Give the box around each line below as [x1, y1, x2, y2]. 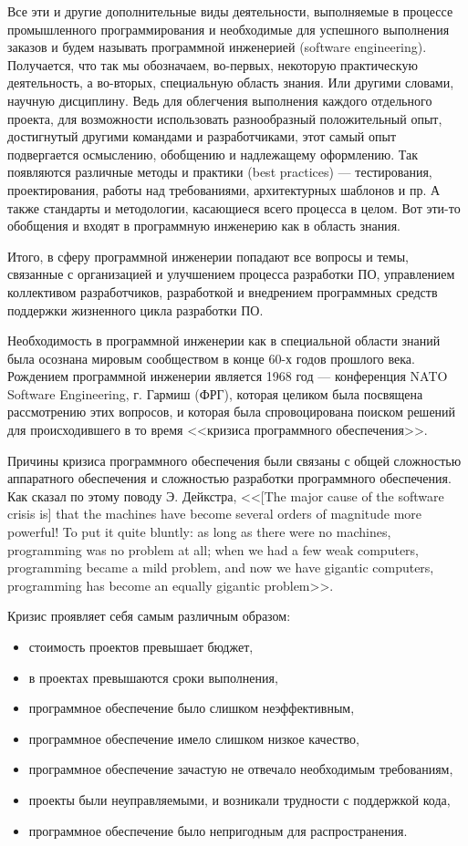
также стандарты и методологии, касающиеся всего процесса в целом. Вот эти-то [7, 198, 461, 217]
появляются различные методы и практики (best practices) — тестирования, [7, 162, 432, 181]
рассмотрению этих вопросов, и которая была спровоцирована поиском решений [7, 402, 456, 421]
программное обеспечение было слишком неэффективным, [28, 698, 355, 717]
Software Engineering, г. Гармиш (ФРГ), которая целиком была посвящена [7, 384, 423, 403]
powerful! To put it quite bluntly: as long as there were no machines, [7, 522, 391, 542]
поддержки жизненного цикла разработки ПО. [7, 300, 264, 319]
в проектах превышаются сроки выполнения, [28, 667, 278, 686]
